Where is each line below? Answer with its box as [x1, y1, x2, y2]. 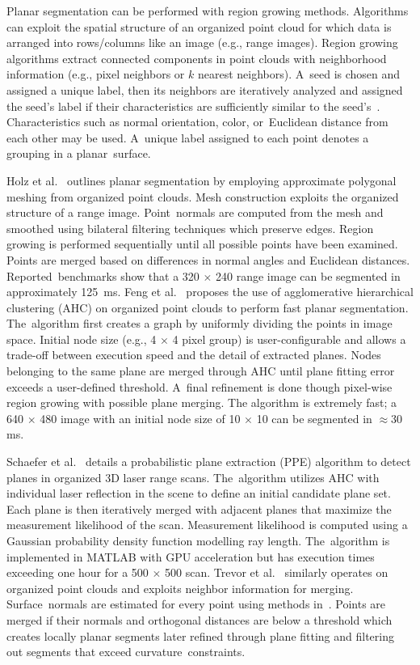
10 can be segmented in [256, 409, 372, 426]
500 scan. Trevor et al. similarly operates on [165, 564, 388, 581]
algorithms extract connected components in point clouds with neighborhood [6, 49, 387, 66]
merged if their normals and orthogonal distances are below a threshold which [6, 611, 393, 628]
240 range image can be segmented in [216, 267, 401, 284]
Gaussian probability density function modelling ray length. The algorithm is [6, 532, 390, 549]
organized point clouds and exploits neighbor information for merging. [6, 579, 354, 596]
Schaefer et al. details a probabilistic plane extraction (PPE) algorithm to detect [6, 453, 411, 470]
